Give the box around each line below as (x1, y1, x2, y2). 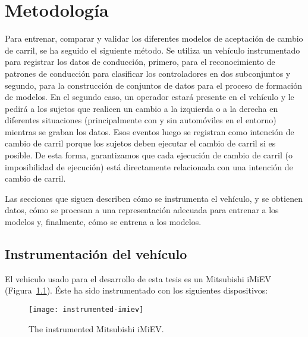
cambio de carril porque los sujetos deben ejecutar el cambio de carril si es (5, 137, 276, 149)
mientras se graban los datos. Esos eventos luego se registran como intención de (5, 125, 294, 138)
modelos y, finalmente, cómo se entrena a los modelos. (5, 216, 202, 228)
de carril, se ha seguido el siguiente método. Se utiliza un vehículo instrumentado (5, 43, 300, 56)
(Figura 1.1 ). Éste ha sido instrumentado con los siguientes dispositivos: (5, 284, 268, 297)
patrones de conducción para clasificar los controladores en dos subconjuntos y (5, 67, 291, 79)
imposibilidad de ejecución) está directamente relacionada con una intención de (5, 160, 293, 173)
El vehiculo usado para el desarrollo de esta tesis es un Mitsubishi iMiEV (5, 272, 271, 285)
